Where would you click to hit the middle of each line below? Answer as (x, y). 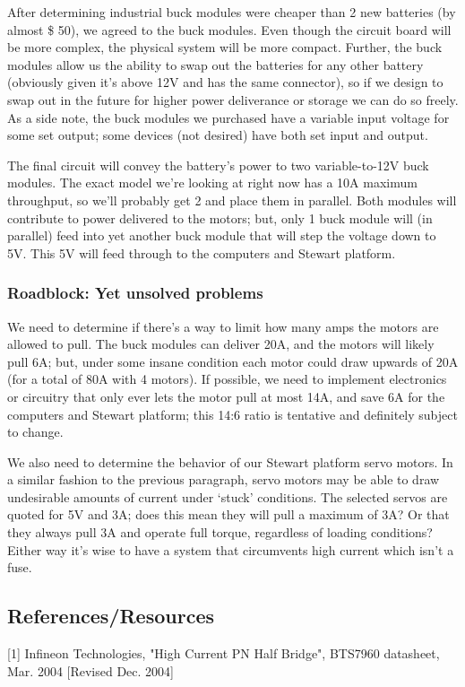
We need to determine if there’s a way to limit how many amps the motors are (223, 326)
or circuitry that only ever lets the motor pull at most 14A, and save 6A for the (226, 396)
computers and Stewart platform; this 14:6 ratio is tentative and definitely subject (232, 414)
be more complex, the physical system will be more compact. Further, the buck (225, 47)
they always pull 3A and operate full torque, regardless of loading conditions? (220, 532)
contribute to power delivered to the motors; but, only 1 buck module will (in (220, 217)
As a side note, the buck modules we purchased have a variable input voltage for (228, 117)
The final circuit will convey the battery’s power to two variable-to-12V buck (218, 165)
